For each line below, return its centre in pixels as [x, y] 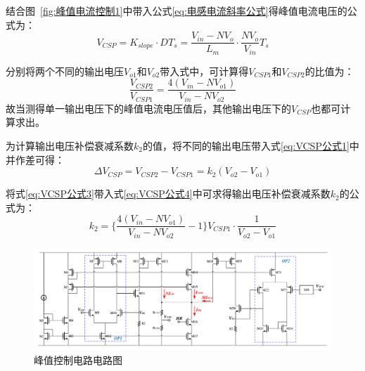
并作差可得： [35, 159]
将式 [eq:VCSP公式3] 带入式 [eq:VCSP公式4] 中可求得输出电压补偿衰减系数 [168, 194]
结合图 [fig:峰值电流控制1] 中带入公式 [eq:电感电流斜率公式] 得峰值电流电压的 [177, 11]
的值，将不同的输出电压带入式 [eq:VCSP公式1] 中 [251, 145]
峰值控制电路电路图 [78, 359]
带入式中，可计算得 [204, 71]
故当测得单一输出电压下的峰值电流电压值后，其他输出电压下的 [148, 108]
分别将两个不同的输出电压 [65, 71]
